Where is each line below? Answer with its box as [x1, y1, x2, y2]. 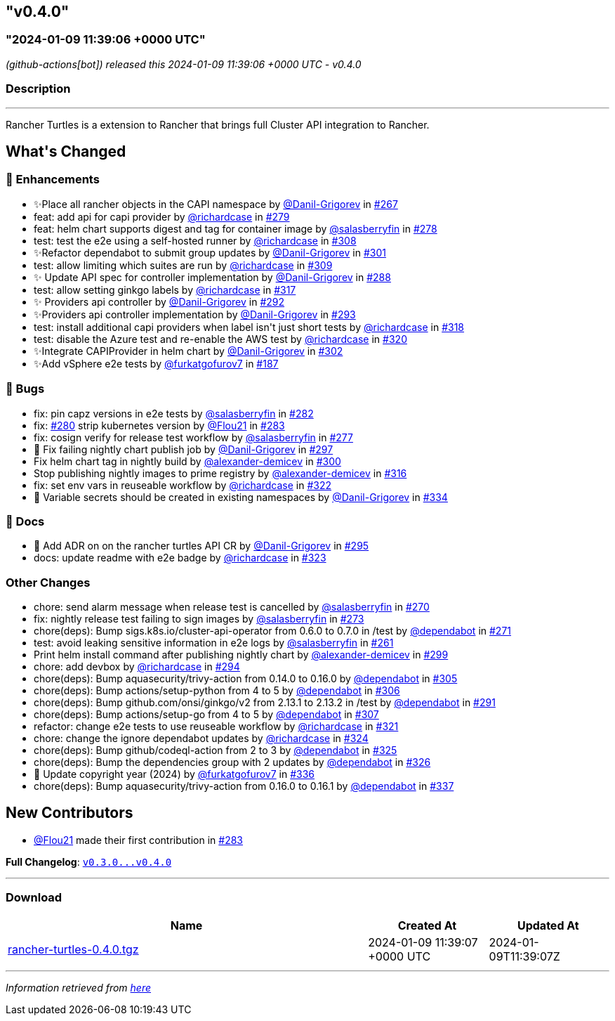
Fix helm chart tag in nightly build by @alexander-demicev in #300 [34, 455, 341, 467]
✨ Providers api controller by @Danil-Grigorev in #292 [34, 295, 285, 308]
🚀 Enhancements [6, 172, 100, 187]
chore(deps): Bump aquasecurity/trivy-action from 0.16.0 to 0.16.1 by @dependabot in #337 [34, 780, 454, 793]
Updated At [517, 918, 579, 932]
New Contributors [6, 804, 133, 822]
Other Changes [6, 575, 91, 590]
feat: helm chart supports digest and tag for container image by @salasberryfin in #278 [34, 222, 437, 235]
